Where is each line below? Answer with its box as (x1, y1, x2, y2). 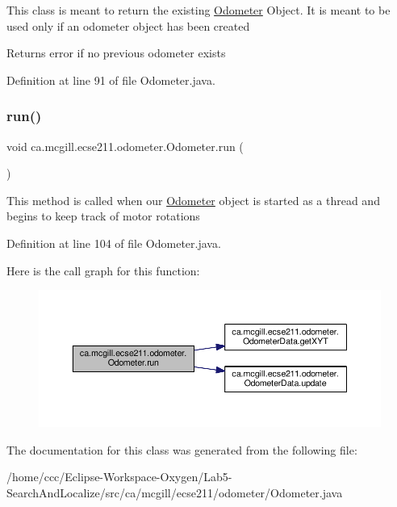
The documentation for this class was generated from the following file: (6, 441, 357, 458)
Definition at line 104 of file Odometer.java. (6, 234, 221, 251)
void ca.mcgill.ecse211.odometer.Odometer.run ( (6, 137, 244, 154)
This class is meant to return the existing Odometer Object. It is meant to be (6, 2, 391, 18)
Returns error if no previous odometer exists (6, 44, 226, 61)
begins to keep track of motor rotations (6, 207, 200, 224)
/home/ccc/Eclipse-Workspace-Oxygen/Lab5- (6, 468, 232, 485)
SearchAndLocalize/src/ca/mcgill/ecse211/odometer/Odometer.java (6, 484, 343, 501)
